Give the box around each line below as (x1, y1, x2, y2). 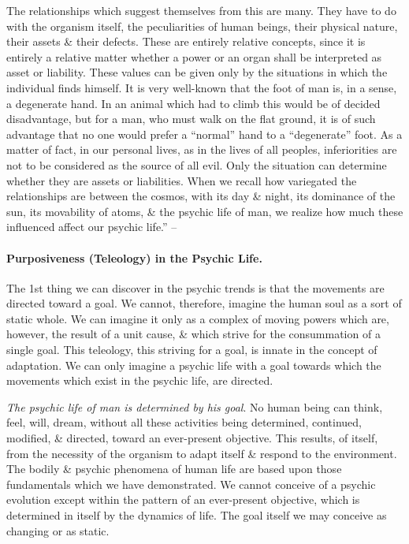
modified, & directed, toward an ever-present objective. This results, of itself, (6, 430, 378, 446)
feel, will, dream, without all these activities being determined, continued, (6, 414, 362, 430)
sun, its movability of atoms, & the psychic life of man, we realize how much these (6, 203, 403, 219)
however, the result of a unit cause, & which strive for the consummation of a (6, 326, 381, 342)
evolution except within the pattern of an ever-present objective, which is (6, 491, 360, 508)
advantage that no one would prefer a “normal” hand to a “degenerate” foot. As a (6, 125, 403, 142)
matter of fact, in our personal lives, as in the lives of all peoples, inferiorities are (6, 141, 397, 158)
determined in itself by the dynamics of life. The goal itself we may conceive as (6, 507, 387, 524)
